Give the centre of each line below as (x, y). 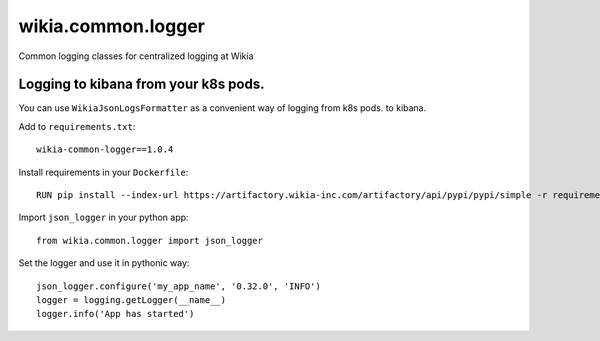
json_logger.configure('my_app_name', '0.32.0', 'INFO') (179, 286)
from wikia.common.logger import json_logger (150, 240)
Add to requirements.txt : (77, 126)
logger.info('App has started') (115, 314)
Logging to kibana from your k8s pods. (141, 84)
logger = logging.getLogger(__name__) (131, 299)
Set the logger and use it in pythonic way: (104, 263)
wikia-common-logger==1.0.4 (105, 149)
